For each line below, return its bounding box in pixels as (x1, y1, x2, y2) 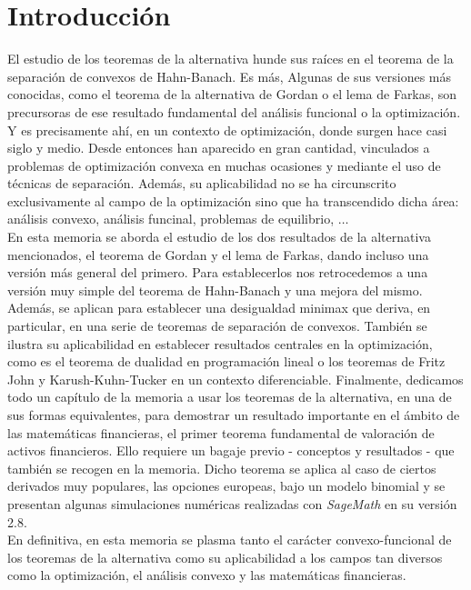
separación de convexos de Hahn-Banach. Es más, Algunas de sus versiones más (7, 66, 452, 85)
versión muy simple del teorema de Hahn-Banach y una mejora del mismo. (7, 280, 423, 299)
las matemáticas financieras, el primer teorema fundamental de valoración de (7, 423, 435, 442)
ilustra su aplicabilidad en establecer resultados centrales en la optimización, (7, 334, 433, 353)
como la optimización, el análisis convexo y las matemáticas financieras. (7, 565, 406, 585)
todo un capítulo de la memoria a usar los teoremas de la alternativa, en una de (7, 387, 452, 406)
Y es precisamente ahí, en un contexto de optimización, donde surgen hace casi (7, 120, 447, 139)
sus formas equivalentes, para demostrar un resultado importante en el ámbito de (7, 405, 460, 424)
